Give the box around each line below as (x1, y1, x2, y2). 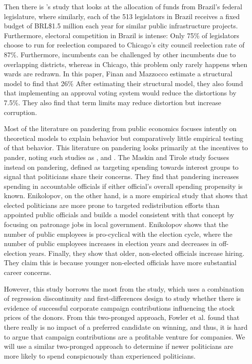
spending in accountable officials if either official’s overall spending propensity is (4, 181, 243, 191)
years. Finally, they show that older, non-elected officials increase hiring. (29, 248, 245, 258)
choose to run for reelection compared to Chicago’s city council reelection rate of (4, 40, 245, 50)
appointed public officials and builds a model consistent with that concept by (4, 209, 234, 220)
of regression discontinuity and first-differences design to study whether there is (4, 293, 241, 303)
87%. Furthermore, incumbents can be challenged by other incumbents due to (4, 49, 236, 59)
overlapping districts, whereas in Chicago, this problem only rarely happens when (4, 59, 248, 69)
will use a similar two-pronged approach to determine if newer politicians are (4, 341, 233, 351)
